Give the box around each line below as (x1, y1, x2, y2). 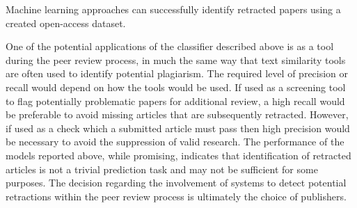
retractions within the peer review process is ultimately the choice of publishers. (6, 189, 347, 203)
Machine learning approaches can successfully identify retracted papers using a (6, 2, 341, 16)
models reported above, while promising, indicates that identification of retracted (6, 147, 351, 162)
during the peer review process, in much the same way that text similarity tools (6, 52, 346, 67)
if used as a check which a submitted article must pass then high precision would (6, 120, 350, 135)
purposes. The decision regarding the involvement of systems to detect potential (6, 175, 347, 190)
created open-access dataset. (6, 15, 126, 30)
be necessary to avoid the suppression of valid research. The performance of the (6, 134, 344, 149)
